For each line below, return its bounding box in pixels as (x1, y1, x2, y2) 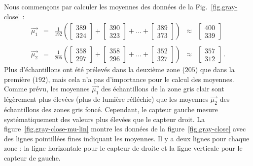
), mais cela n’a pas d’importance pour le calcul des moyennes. (45, 74, 234, 84)
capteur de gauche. (4, 153, 61, 163)
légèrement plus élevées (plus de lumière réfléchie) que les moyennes (4, 94, 209, 104)
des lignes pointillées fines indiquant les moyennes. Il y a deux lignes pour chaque (4, 133, 250, 143)
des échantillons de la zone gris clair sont (101, 83, 224, 94)
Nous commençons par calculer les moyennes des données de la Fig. (4, 1, 208, 11)
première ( (4, 74, 36, 84)
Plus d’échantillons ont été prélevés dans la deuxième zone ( (4, 64, 185, 75)
